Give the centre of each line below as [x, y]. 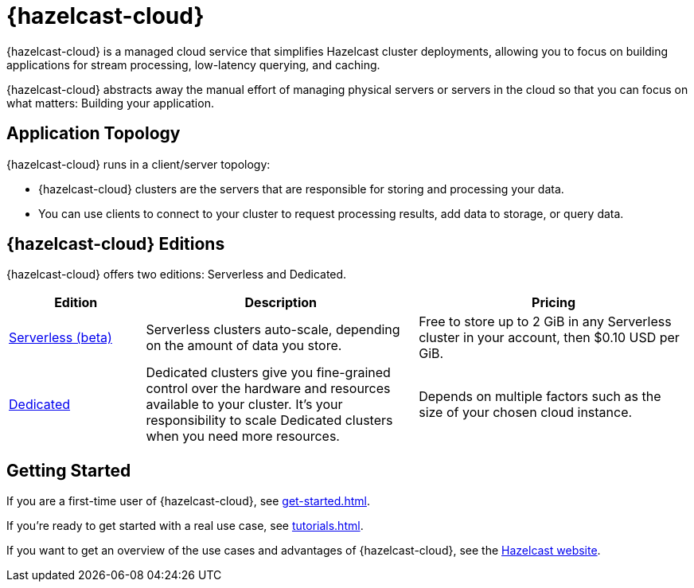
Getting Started [69, 470]
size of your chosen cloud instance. [526, 413]
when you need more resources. [243, 436]
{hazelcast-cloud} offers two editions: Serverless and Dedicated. [177, 275]
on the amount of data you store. [244, 346]
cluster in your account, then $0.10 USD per [549, 338]
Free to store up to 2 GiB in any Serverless [545, 322]
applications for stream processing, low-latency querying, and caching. [193, 64]
